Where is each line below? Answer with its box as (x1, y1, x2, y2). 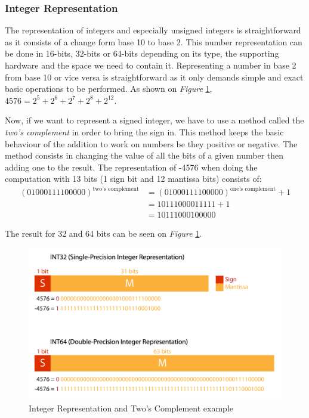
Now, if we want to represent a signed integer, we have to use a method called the (5, 114, 304, 126)
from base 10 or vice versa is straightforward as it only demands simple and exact (5, 70, 304, 83)
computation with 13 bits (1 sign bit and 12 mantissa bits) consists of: (5, 172, 262, 185)
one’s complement (230, 185, 276, 192)
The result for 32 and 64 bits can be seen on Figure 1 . (5, 227, 202, 239)
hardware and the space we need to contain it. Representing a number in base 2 (5, 59, 296, 71)
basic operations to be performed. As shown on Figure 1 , (5, 82, 212, 95)
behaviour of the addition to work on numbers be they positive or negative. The (5, 137, 298, 150)
